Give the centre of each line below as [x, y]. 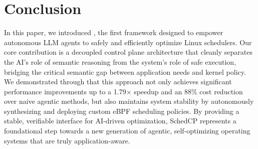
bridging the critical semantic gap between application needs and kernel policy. [125, 71]
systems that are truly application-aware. [67, 140]
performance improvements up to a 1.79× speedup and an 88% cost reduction [123, 91]
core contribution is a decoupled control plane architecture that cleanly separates [128, 52]
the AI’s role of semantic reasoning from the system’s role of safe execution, [120, 61]
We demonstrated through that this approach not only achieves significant [118, 82]
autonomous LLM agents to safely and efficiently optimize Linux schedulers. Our [128, 42]
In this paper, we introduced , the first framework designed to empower [114, 32]
